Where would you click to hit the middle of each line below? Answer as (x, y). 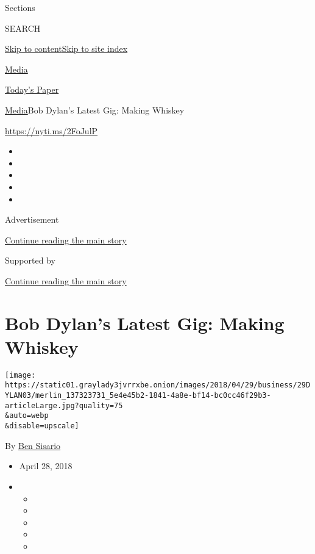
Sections (20, 7)
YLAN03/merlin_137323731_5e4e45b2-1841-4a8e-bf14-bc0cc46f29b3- (138, 396)
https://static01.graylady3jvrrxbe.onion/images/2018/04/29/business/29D (158, 385)
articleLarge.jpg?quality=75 (64, 405)
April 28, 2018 (46, 466)
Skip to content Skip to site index (66, 49)
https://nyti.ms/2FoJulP (51, 130)
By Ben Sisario (33, 445)
